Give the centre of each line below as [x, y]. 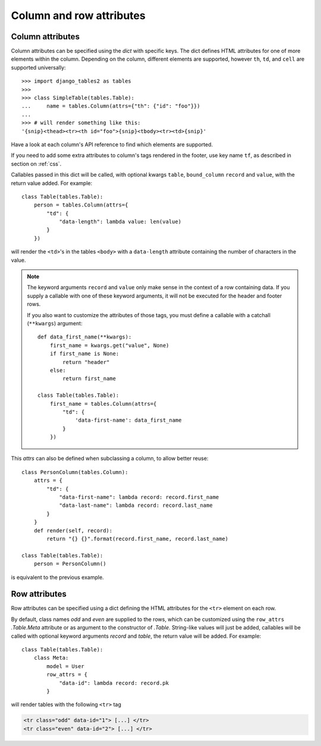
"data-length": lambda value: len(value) [120, 222]
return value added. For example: [51, 183]
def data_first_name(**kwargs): [85, 337]
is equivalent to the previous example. [57, 577]
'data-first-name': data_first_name [128, 420]
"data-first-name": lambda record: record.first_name [139, 497]
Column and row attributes [78, 15]
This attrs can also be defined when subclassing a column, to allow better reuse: [110, 459]
